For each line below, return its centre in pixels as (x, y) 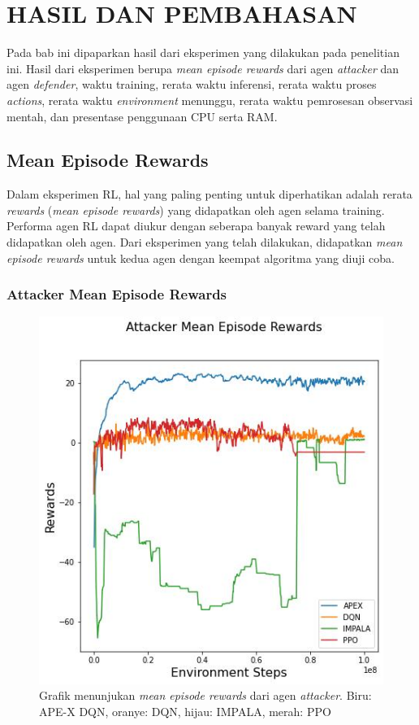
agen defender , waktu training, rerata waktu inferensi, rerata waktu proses (192, 84)
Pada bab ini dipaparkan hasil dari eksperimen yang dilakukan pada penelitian (203, 52)
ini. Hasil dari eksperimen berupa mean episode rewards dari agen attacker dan (203, 68)
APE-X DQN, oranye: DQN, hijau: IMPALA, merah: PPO (185, 711)
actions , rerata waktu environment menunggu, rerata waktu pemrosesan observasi (210, 100)
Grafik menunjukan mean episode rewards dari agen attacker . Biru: (205, 695)
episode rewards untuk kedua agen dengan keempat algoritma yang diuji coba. (201, 258)
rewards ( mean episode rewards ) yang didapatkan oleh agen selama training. (196, 210)
